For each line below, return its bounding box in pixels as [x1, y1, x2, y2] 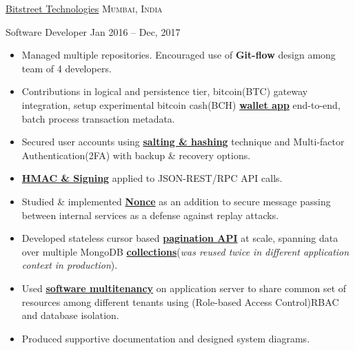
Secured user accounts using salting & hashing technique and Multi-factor [21, 134, 345, 149]
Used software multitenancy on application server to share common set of [21, 280, 347, 295]
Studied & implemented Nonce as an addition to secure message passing [21, 194, 331, 208]
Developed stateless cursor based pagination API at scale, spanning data [21, 231, 338, 245]
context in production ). [21, 258, 118, 272]
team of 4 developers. [21, 61, 112, 75]
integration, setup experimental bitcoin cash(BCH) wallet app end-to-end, [21, 97, 341, 112]
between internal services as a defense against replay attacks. [21, 207, 279, 222]
